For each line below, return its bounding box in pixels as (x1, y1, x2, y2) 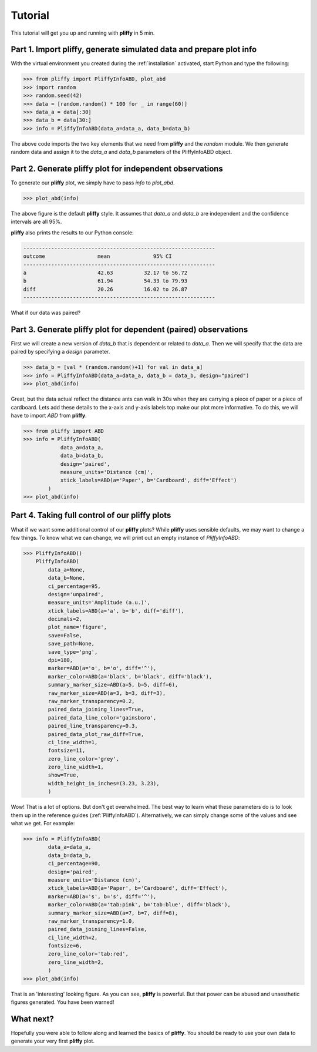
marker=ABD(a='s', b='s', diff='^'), (48, 893, 157, 900)
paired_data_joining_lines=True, (48, 706, 144, 713)
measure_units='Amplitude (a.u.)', (48, 599, 151, 606)
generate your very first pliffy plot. (11, 1037, 95, 1045)
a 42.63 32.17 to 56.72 (23, 269, 188, 276)
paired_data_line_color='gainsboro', (48, 714, 157, 721)
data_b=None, (48, 574, 86, 582)
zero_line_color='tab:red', (48, 950, 129, 957)
